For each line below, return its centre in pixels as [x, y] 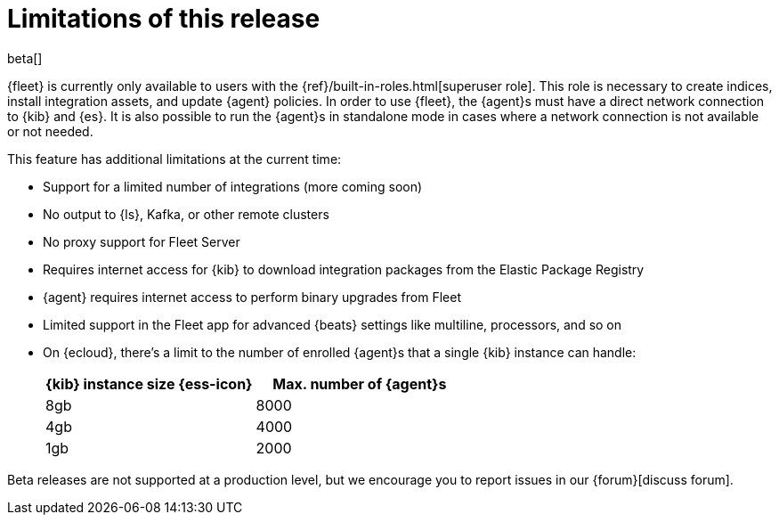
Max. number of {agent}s [360, 383]
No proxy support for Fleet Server [142, 241]
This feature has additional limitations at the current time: [174, 159]
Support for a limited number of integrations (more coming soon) [233, 186]
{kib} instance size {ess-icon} [149, 383]
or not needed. [50, 131]
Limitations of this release [164, 19]
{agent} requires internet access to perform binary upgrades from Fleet [252, 297]
